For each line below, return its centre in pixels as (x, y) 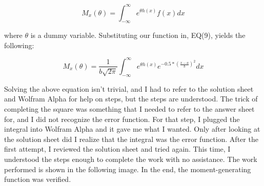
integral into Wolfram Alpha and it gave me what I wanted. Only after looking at (132, 129)
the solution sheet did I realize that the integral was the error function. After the (131, 139)
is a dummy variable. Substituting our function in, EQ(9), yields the (138, 35)
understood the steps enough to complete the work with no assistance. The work (131, 159)
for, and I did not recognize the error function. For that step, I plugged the (122, 119)
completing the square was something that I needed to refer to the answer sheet (129, 108)
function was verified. (38, 179)
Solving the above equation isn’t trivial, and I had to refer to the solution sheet (129, 88)
